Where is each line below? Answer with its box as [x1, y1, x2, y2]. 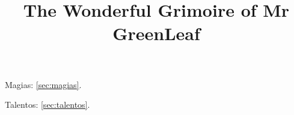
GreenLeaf [112, 21, 200, 46]
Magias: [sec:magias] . [5, 78, 82, 90]
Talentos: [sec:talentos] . [5, 98, 90, 111]
